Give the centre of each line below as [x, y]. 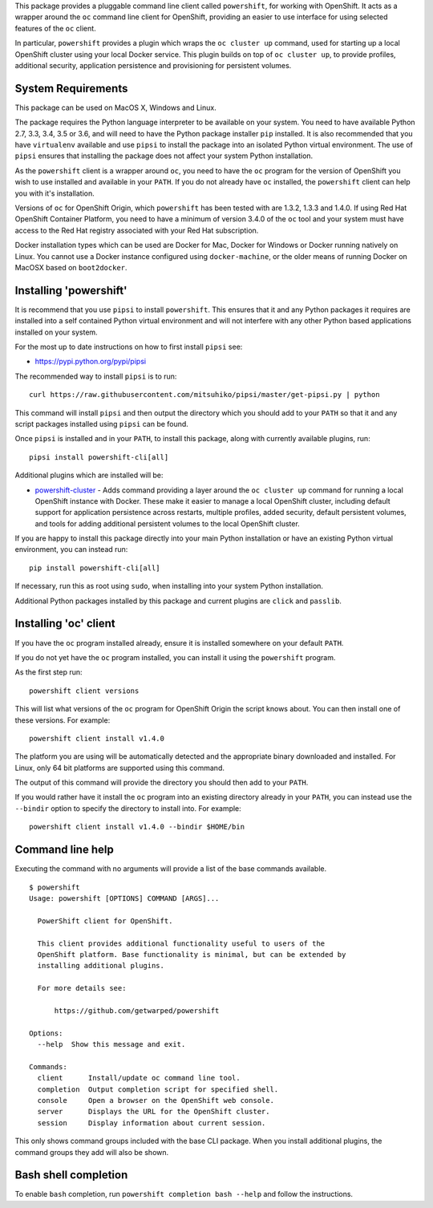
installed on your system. [56, 332]
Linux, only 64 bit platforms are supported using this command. [119, 768]
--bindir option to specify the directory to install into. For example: [128, 808]
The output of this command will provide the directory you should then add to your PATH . [162, 783]
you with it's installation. [55, 193]
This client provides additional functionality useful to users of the [181, 943]
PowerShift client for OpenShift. [105, 921]
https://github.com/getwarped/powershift [137, 1010]
